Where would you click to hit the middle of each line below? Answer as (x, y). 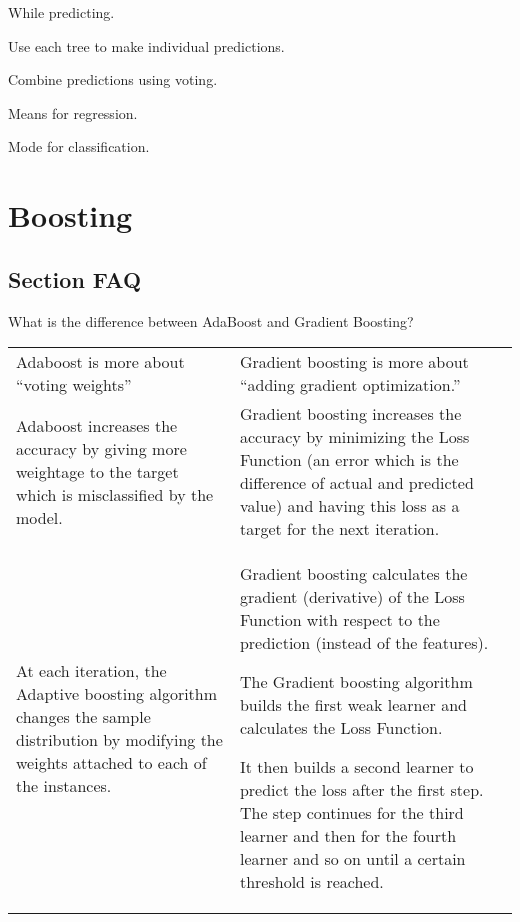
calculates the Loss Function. (341, 728)
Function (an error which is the (349, 460)
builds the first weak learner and (353, 705)
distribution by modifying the (119, 739)
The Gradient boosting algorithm (356, 682)
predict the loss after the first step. (361, 790)
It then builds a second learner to (356, 767)
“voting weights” (74, 385)
